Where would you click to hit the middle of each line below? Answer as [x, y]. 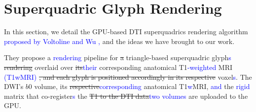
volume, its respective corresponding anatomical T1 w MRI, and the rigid [142, 86]
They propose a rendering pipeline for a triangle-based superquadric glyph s [118, 57]
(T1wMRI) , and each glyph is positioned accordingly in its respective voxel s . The [128, 77]
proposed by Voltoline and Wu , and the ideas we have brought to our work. [119, 41]
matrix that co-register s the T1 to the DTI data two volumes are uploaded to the [126, 96]
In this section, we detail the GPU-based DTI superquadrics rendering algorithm [126, 32]
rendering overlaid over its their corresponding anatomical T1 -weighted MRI [118, 67]
